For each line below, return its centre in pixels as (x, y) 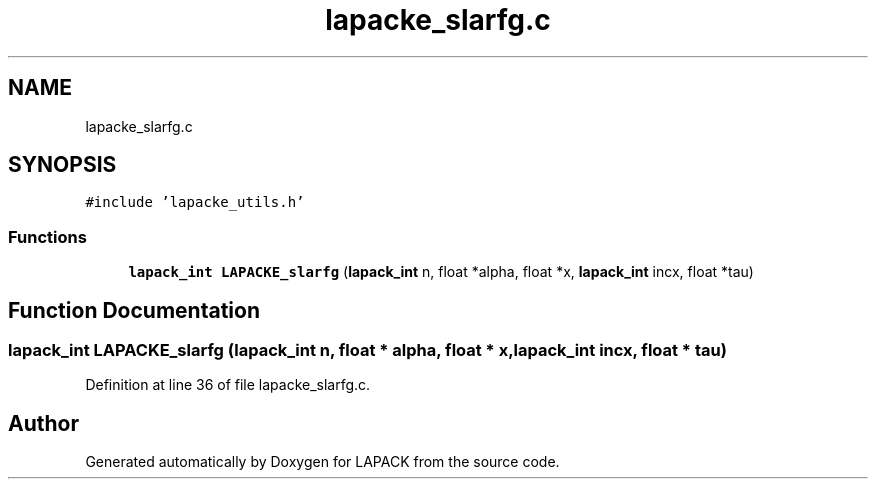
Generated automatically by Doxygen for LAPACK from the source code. (322, 462)
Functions (47, 236)
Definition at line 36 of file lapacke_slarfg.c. (228, 385)
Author (43, 423)
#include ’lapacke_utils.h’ (195, 202)
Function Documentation (134, 310)
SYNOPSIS (62, 165)
